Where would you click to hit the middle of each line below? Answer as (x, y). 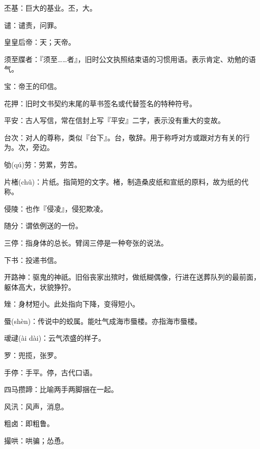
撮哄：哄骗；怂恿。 (36, 441)
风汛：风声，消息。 (36, 406)
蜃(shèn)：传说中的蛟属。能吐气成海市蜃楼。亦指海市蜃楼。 (103, 321)
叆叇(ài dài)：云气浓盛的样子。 (55, 338)
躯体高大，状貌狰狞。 (40, 287)
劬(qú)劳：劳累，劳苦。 (43, 164)
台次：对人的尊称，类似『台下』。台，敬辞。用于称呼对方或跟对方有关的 (123, 137)
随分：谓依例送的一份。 (43, 226)
